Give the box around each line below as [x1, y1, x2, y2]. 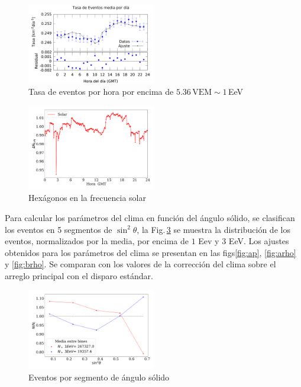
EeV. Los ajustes [228, 235, 289, 247]
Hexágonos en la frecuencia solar [28, 191, 146, 204]
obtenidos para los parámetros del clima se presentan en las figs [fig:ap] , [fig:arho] [5, 246, 296, 258]
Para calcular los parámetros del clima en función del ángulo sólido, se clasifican [5, 212, 295, 224]
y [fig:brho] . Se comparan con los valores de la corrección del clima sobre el [5, 258, 276, 270]
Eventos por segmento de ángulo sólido [28, 370, 170, 383]
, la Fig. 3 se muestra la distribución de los [137, 223, 290, 235]
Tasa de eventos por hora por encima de [28, 85, 174, 98]
